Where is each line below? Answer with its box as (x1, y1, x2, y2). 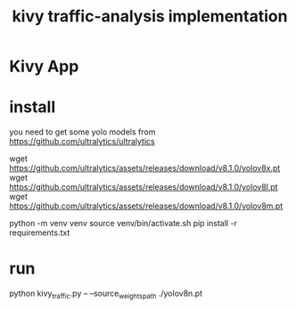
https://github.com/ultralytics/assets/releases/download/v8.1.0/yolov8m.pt (9, 200, 284, 211)
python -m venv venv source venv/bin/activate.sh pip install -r (9, 218, 238, 229)
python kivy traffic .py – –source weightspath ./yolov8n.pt (9, 288, 203, 300)
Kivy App (9, 56, 79, 77)
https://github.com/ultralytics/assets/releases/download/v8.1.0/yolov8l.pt (9, 182, 278, 192)
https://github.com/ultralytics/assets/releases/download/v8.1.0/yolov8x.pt (9, 163, 281, 174)
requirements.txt (9, 227, 70, 238)
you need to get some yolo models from (9, 126, 156, 137)
